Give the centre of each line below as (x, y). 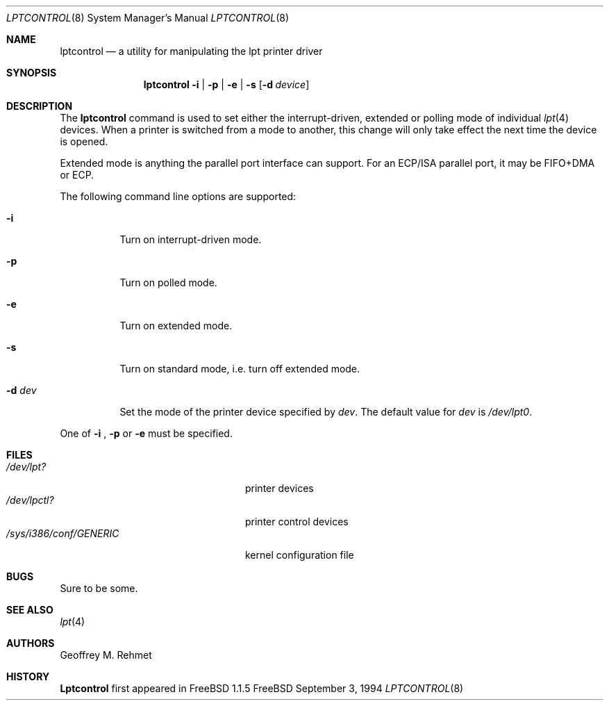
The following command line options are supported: (178, 196)
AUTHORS (31, 643)
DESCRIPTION (40, 106)
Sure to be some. (99, 588)
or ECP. (77, 175)
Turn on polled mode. (168, 282)
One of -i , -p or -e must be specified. (146, 433)
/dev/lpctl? (30, 500)
